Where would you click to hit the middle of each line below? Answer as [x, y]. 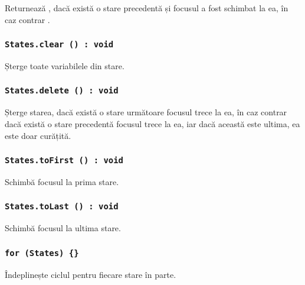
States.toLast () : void [62, 207]
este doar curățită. [38, 135]
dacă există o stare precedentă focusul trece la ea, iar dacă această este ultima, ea [152, 123]
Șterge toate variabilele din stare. [65, 65]
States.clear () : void [59, 45]
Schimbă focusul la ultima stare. [63, 228]
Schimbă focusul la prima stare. [62, 181]
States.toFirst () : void [64, 161]
